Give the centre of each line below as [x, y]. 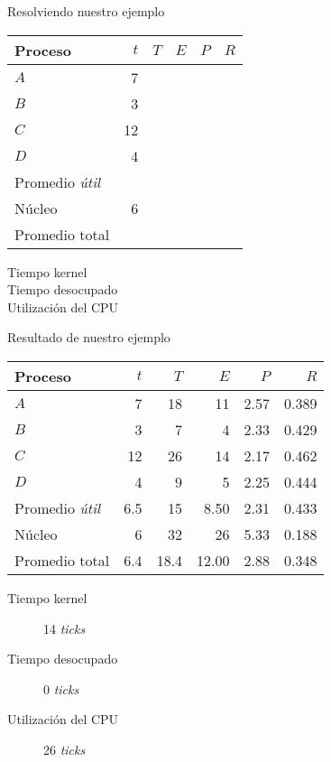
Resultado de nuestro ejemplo [89, 337]
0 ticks [61, 688]
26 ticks [64, 749]
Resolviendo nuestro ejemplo [86, 11]
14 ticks [64, 628]
